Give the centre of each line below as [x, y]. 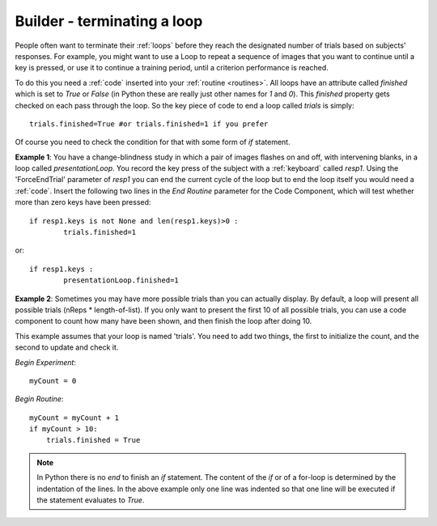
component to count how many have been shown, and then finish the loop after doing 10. [163, 321]
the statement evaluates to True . [91, 500]
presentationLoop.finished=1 [121, 280]
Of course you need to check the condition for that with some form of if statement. [153, 142]
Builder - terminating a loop [109, 21]
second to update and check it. [67, 347]
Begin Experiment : [46, 362]
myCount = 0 [53, 381]
